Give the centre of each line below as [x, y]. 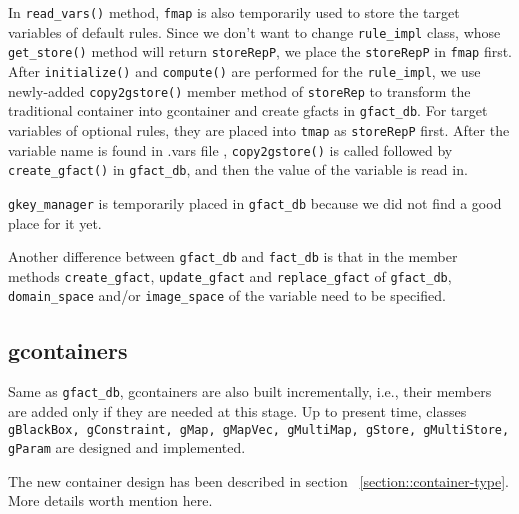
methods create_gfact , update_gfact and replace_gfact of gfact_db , [230, 275]
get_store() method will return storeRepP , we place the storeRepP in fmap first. [260, 51]
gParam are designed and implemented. [127, 447]
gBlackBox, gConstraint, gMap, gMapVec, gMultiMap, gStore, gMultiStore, [259, 429]
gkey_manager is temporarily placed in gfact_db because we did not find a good [255, 202]
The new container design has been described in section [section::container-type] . [259, 480]
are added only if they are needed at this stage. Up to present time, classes [237, 410]
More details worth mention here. [110, 500]
